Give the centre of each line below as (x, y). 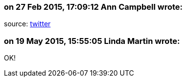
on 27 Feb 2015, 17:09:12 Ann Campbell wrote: (93, 7)
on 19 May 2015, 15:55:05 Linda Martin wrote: (92, 41)
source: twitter (27, 24)
